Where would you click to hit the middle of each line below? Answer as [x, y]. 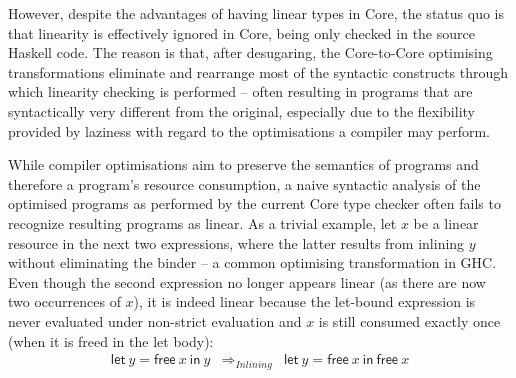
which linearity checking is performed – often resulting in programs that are [240, 91]
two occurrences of [64, 301]
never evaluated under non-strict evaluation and [155, 320]
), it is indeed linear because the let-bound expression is [304, 301]
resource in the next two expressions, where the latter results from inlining [236, 242]
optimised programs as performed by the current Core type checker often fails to [254, 203]
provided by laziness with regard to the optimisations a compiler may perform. [249, 130]
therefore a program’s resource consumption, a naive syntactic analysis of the [244, 183]
